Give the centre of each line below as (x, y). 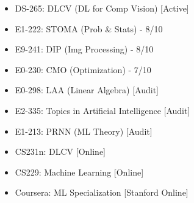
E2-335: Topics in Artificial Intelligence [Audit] (102, 110)
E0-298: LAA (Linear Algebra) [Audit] (87, 90)
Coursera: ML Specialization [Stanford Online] (102, 192)
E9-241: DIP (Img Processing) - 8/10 (84, 49)
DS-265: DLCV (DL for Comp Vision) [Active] (102, 8)
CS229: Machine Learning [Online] (79, 172)
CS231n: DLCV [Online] (60, 151)
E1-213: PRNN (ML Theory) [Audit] (84, 131)
